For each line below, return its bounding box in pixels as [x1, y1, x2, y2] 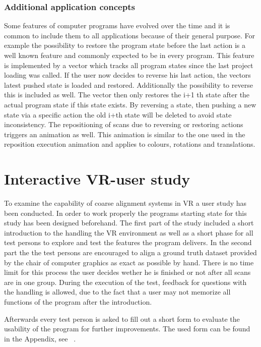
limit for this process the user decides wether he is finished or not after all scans [4, 267, 251, 277]
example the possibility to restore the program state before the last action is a [4, 40, 245, 50]
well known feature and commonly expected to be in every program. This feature [4, 50, 254, 60]
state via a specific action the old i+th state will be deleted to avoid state [4, 109, 232, 120]
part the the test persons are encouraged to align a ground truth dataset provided [4, 247, 257, 258]
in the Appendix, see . [4, 333, 76, 343]
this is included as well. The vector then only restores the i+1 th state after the [4, 89, 250, 100]
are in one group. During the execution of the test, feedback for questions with [4, 276, 247, 287]
